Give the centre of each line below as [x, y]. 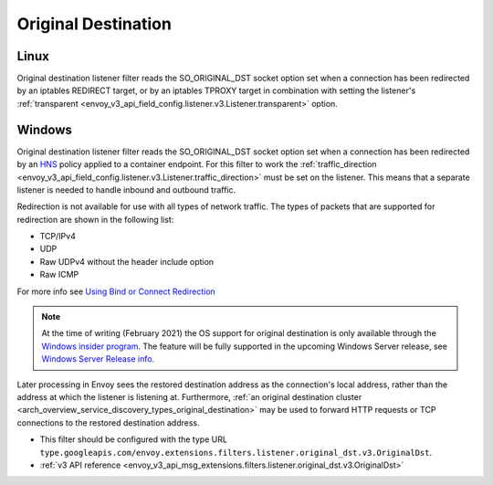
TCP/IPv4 [58, 237]
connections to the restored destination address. [108, 422]
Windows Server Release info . [98, 359]
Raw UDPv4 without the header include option [127, 261]
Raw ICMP [59, 275]
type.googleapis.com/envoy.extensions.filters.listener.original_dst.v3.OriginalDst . [236, 452]
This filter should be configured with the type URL [134, 439]
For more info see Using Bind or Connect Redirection [116, 291]
